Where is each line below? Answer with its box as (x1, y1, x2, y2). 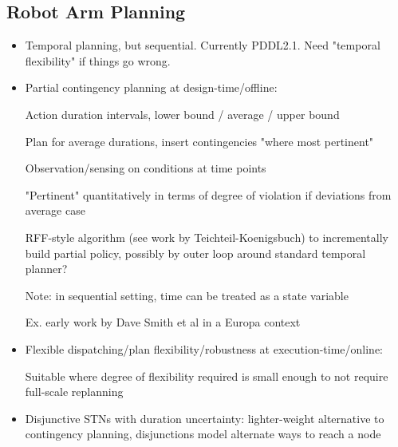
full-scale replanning (25, 383, 124, 400)
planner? (25, 260, 68, 277)
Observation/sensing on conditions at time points (25, 160, 266, 176)
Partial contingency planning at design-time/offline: (25, 79, 278, 96)
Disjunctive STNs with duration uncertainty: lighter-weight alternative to (25, 409, 384, 426)
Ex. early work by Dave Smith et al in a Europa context (25, 314, 301, 330)
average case (25, 202, 85, 219)
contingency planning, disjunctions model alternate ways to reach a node (25, 425, 381, 442)
